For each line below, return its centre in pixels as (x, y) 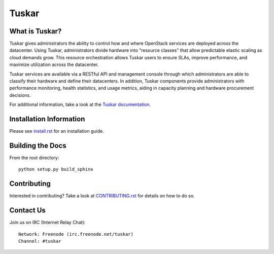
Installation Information (47, 119)
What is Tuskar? (36, 31)
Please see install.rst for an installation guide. (57, 131)
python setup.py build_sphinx (56, 169)
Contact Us (27, 210)
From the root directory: (34, 158)
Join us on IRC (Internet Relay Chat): (47, 223)
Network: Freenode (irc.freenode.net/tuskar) (76, 234)
